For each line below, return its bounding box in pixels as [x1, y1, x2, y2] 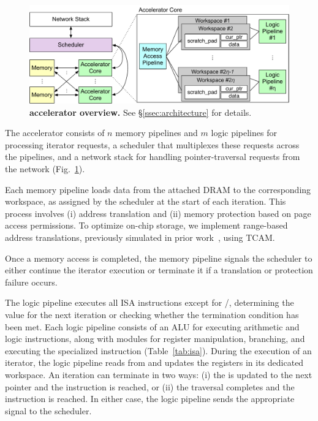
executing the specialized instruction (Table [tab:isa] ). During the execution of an [5, 344, 312, 357]
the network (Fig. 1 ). [5, 162, 85, 175]
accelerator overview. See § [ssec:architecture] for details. [29, 105, 252, 118]
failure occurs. [5, 275, 58, 288]
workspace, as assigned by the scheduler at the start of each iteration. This [5, 195, 286, 208]
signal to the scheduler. [5, 404, 92, 417]
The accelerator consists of [5, 126, 105, 139]
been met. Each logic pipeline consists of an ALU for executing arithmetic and [5, 320, 300, 333]
